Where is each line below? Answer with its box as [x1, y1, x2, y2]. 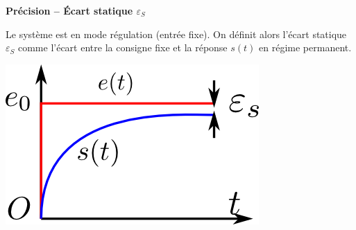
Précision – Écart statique [6, 3, 133, 17]
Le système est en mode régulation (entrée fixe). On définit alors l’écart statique [6, 26, 347, 41]
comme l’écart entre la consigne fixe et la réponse [17, 40, 228, 55]
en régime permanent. [259, 40, 352, 55]
